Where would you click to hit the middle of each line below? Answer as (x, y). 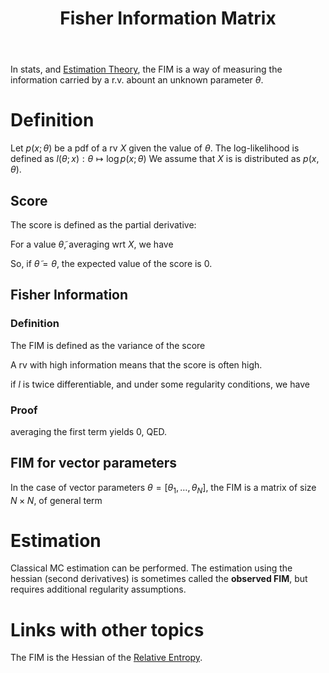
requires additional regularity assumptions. (98, 589)
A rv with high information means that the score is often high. (136, 364)
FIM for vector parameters (94, 463)
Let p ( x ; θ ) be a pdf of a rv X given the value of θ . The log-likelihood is (155, 148)
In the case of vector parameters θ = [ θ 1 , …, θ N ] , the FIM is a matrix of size (163, 488)
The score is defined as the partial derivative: (103, 224)
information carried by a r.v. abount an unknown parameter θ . (137, 80)
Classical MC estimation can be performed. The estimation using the (151, 568)
